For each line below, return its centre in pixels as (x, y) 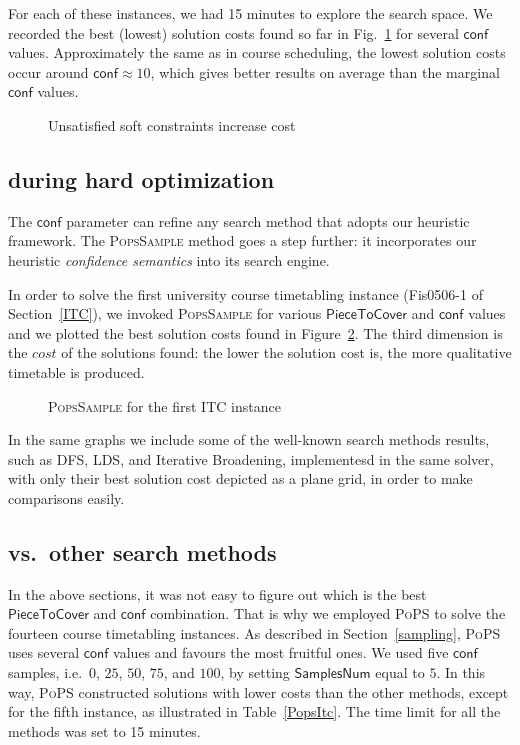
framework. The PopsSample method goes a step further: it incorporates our (242, 240)
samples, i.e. (45, 672)
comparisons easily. (66, 497)
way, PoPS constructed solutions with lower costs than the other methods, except (258, 691)
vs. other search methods (142, 551)
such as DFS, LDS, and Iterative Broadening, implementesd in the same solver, (251, 458)
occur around (48, 71)
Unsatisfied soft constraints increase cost (172, 124)
